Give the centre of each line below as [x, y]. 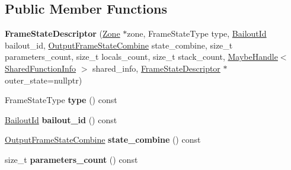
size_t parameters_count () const [71, 159]
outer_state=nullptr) [44, 80]
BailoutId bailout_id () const [61, 119]
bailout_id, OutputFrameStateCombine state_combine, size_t [119, 45]
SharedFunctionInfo [41, 68]
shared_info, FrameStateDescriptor [156, 68]
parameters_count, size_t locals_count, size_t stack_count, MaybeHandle [141, 57]
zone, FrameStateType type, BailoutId [197, 33]
